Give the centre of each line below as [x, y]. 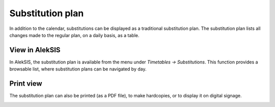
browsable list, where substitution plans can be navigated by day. [78, 69]
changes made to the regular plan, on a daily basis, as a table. [74, 35]
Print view [26, 84]
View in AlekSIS [35, 50]
